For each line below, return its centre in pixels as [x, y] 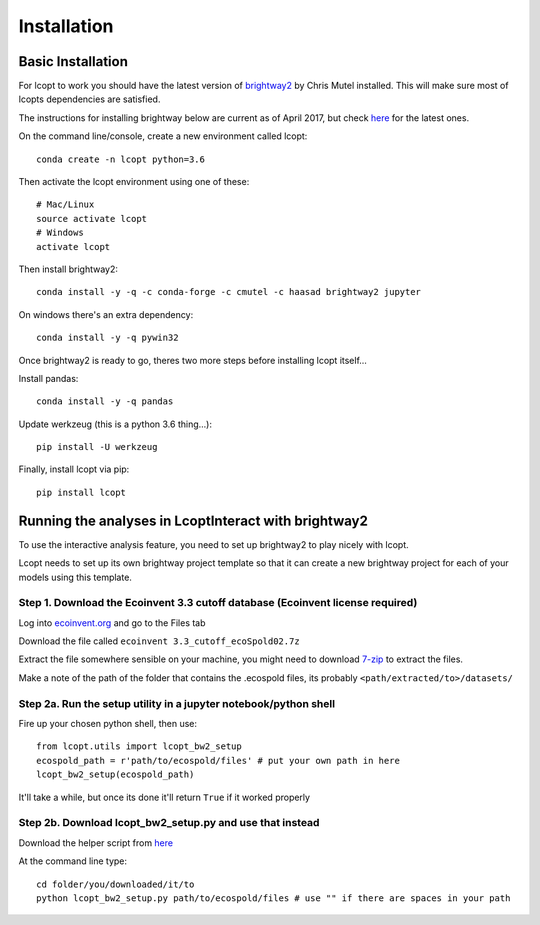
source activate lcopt [92, 218]
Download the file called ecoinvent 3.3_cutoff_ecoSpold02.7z [159, 641]
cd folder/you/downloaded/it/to [115, 884]
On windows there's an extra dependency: [106, 314]
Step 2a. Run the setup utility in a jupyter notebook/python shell [176, 703]
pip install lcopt [81, 492]
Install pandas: [48, 378]
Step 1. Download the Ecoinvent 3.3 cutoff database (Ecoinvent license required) [218, 603]
